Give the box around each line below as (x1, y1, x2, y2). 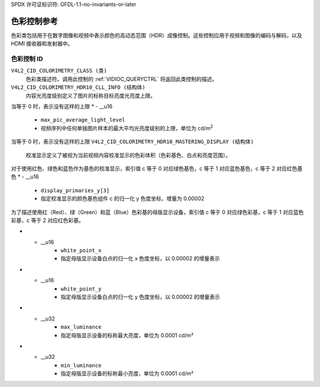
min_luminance (60, 362, 102, 369)
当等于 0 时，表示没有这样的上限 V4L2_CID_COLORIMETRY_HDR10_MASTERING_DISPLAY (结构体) (11, 138, 254, 145)
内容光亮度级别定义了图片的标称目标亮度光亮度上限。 (25, 92, 156, 99)
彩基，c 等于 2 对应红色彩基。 (11, 217, 84, 224)
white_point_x (60, 247, 102, 254)
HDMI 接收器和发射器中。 (11, 40, 73, 47)
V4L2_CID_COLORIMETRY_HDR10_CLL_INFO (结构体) (11, 84, 146, 91)
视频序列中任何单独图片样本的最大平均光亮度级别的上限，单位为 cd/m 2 (40, 124, 213, 131)
